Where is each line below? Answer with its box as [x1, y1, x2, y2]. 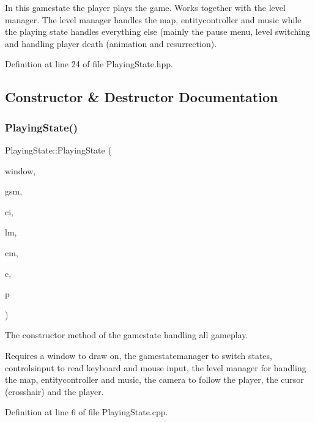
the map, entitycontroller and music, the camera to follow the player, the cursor [5, 373, 304, 386]
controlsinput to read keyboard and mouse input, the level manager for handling [5, 361, 306, 374]
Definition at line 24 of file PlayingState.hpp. [5, 57, 174, 70]
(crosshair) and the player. [5, 385, 104, 398]
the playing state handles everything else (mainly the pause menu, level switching [5, 25, 310, 38]
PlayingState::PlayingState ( [5, 143, 111, 156]
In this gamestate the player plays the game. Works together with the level [5, 1, 286, 13]
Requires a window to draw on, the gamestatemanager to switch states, [5, 349, 272, 361]
